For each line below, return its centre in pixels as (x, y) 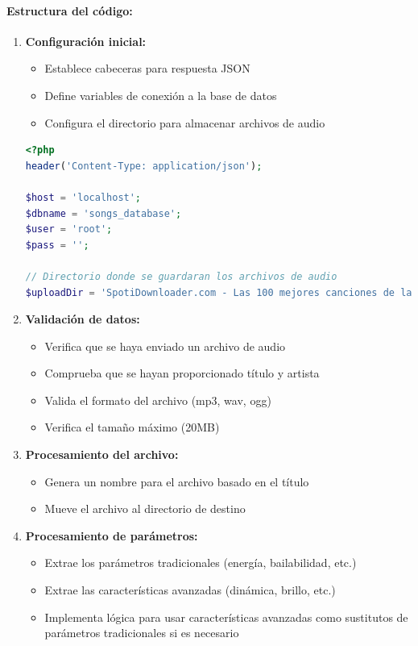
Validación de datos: (83, 319)
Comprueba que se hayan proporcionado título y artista (182, 373)
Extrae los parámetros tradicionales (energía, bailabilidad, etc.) (201, 563)
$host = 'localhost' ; (83, 197)
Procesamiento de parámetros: (112, 535)
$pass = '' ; (57, 245)
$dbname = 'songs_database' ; (103, 213)
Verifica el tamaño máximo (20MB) (132, 427)
